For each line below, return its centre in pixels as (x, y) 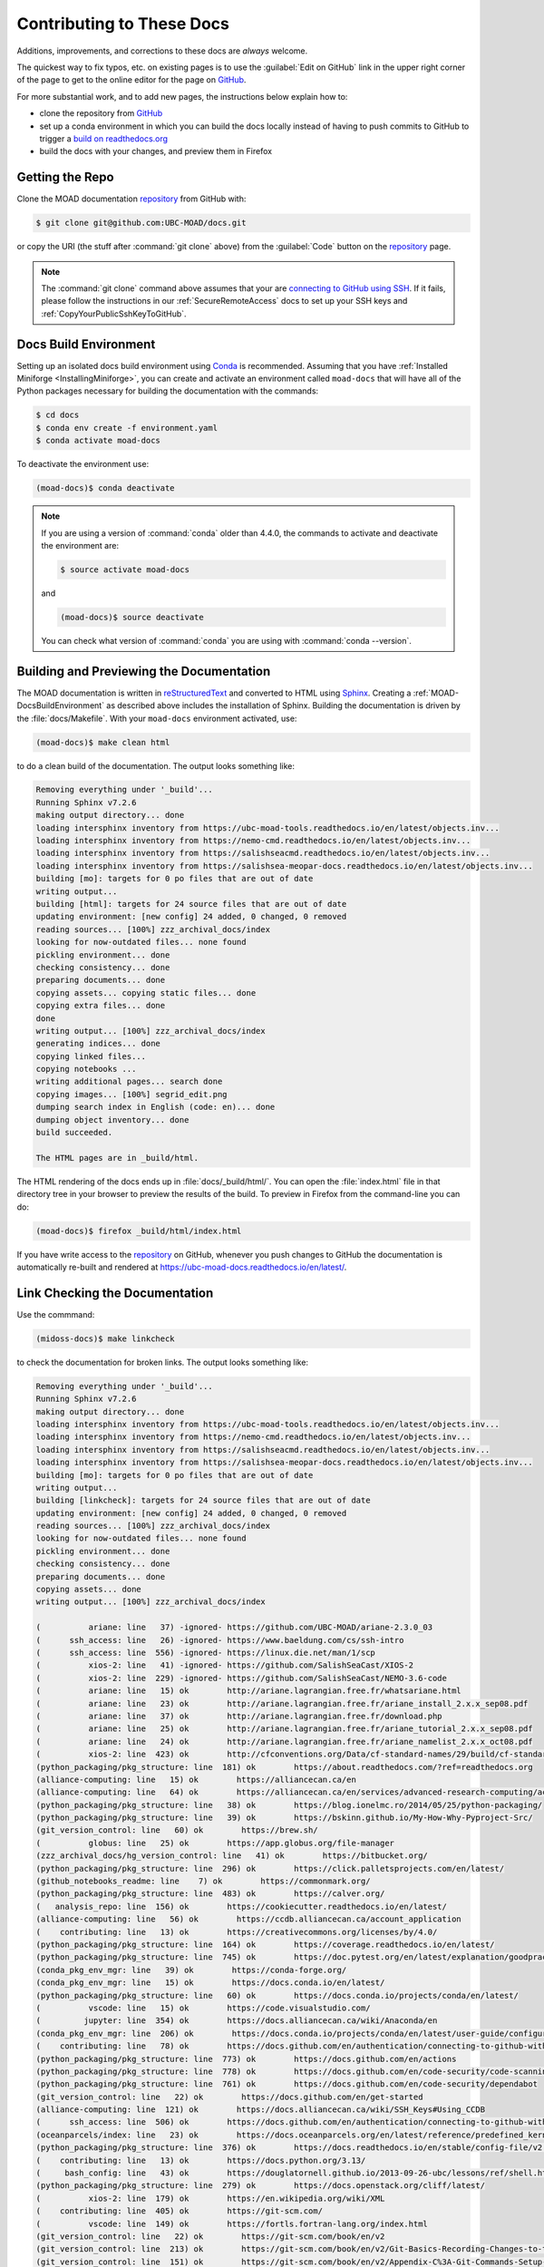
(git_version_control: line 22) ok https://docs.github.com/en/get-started (229, 2097)
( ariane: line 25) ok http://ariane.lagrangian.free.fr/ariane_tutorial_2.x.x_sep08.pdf (285, 1729)
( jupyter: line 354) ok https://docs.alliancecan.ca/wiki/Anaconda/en (237, 2021)
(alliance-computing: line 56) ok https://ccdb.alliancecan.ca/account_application (248, 1919)
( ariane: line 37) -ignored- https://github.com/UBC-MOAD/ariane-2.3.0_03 (234, 1627)
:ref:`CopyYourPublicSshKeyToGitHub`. (114, 314)
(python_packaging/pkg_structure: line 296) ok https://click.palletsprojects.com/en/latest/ (270, 1868)
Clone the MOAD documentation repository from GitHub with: (131, 199)
